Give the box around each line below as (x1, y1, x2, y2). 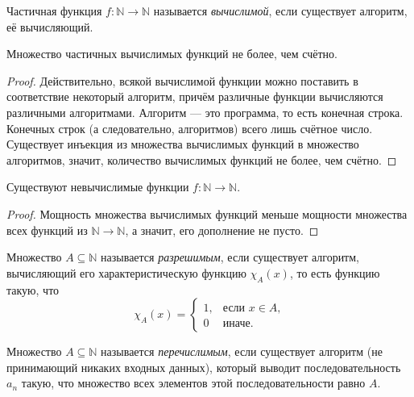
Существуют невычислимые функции (6, 178, 189, 195)
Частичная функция (6, 2, 102, 19)
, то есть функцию (289, 264, 380, 281)
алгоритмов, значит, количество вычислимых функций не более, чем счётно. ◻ (6, 151, 397, 168)
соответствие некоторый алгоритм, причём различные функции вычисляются (6, 88, 383, 105)
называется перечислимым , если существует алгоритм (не (101, 343, 383, 360)
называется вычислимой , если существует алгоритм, (153, 2, 408, 19)
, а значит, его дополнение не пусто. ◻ (125, 221, 319, 238)
